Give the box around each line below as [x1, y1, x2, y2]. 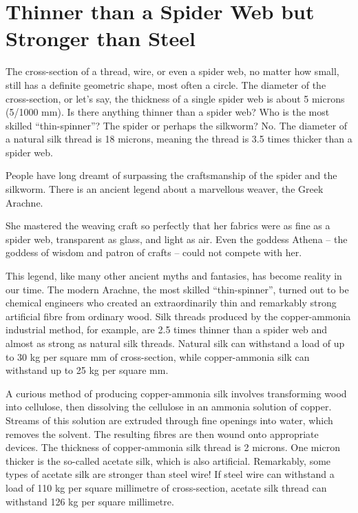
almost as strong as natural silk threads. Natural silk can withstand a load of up [6, 336, 345, 350]
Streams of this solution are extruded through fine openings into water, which [6, 412, 333, 427]
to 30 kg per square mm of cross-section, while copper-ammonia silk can [6, 349, 310, 364]
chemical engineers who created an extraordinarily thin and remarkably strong [6, 295, 337, 310]
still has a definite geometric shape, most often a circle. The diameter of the [6, 77, 326, 92]
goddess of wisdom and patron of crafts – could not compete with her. [6, 245, 302, 260]
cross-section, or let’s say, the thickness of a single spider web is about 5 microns [6, 91, 345, 105]
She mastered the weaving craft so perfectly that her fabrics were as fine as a [6, 218, 330, 233]
